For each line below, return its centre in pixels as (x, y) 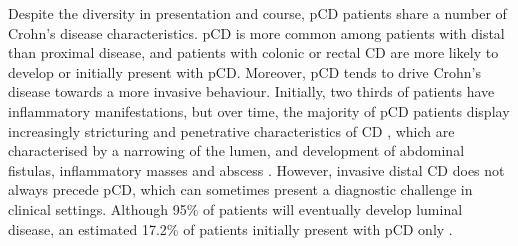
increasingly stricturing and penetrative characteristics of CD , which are (231, 130)
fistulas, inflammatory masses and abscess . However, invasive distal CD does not (256, 169)
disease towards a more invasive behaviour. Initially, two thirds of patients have (251, 91)
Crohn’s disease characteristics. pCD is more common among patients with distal (256, 32)
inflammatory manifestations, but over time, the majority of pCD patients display (259, 110)
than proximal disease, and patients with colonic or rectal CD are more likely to (253, 52)
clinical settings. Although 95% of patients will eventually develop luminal (235, 208)
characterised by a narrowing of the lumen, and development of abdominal (236, 150)
